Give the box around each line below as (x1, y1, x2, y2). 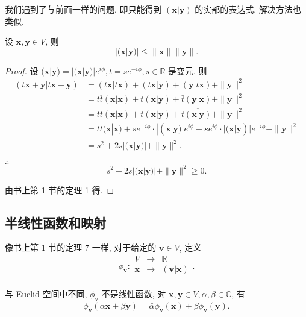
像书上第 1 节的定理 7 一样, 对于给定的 (5, 241, 157, 254)
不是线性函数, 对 (101, 287, 166, 300)
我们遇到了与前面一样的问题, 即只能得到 (5, 3, 162, 15)
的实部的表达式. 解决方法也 (195, 3, 301, 15)
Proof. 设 (5, 64, 39, 77)
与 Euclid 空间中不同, (5, 287, 87, 300)
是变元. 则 (168, 64, 207, 77)
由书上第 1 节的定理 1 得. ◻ (5, 183, 114, 196)
